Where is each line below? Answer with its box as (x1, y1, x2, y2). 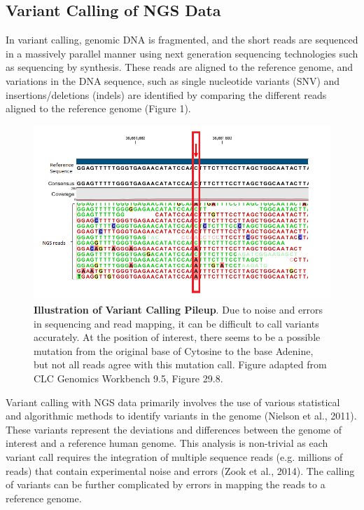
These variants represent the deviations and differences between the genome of (6, 422, 342, 436)
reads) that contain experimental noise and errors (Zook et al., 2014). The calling (6, 463, 355, 478)
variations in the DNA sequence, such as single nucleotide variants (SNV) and (6, 73, 340, 88)
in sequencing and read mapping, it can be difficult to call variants (34, 316, 319, 330)
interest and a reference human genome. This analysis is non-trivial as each (6, 436, 328, 450)
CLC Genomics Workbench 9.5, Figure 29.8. (34, 370, 223, 385)
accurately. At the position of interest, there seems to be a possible (34, 330, 321, 344)
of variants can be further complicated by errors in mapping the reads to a (6, 477, 325, 492)
